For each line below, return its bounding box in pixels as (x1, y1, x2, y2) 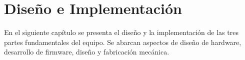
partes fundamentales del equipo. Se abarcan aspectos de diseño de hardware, (4, 36, 241, 47)
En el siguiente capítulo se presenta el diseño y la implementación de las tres (4, 27, 238, 37)
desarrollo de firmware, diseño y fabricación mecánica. (4, 46, 169, 57)
